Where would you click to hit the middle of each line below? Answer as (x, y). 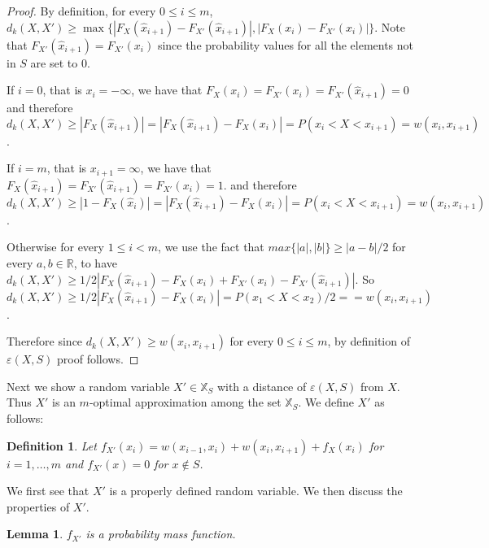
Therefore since (45, 341)
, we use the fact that (211, 247)
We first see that (48, 491)
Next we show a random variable (88, 386)
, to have (95, 263)
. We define (326, 402)
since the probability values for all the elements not (286, 44)
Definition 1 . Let (52, 445)
